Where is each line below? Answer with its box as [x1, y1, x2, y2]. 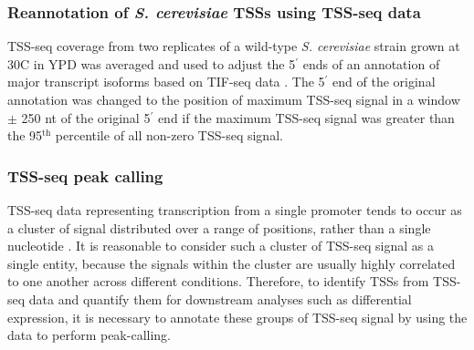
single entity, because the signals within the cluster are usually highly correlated [7, 253, 456, 273]
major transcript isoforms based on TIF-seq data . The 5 [7, 72, 325, 91]
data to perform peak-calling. [7, 325, 171, 345]
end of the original [332, 72, 436, 91]
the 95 [7, 126, 43, 145]
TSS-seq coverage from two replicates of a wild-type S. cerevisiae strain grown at [7, 36, 460, 56]
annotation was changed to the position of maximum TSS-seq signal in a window [7, 90, 460, 108]
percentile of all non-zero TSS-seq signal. [55, 126, 283, 145]
